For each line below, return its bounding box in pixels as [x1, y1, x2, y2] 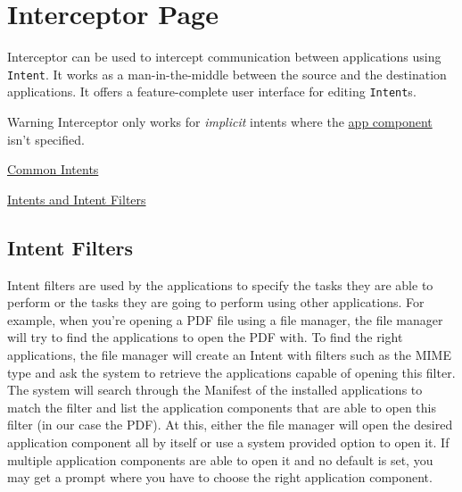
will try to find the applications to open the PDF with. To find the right [7, 328, 403, 346]
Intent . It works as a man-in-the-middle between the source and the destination [7, 64, 447, 83]
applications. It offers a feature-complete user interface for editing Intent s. [7, 82, 417, 101]
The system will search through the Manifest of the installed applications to [7, 380, 423, 399]
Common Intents [7, 160, 99, 179]
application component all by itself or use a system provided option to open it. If [7, 432, 450, 451]
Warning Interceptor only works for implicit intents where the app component [7, 113, 433, 131]
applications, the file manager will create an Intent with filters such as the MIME [7, 345, 451, 363]
